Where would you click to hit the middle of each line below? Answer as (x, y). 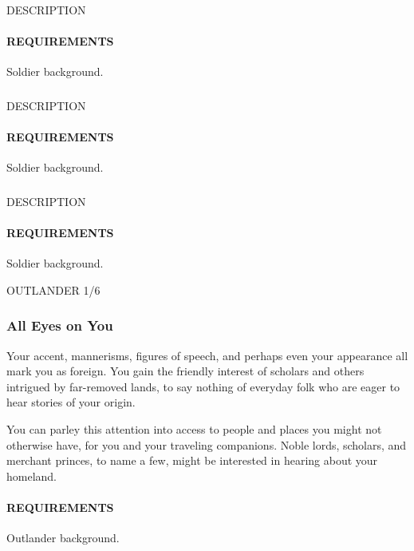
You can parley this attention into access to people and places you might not (194, 428)
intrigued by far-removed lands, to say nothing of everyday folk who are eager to (203, 386)
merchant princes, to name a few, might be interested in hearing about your (192, 460)
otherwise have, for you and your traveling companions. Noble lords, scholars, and (207, 444)
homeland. (32, 476)
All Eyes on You (60, 325)
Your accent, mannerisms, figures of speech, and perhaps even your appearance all (207, 355)
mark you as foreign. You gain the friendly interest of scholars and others (185, 371)
